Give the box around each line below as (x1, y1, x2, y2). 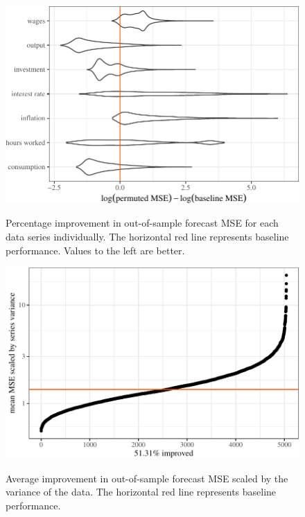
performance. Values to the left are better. (6, 243, 185, 257)
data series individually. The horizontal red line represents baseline (6, 229, 289, 243)
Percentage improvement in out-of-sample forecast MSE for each (6, 216, 279, 230)
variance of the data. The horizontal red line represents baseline (6, 484, 277, 499)
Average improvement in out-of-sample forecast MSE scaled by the (6, 471, 288, 485)
